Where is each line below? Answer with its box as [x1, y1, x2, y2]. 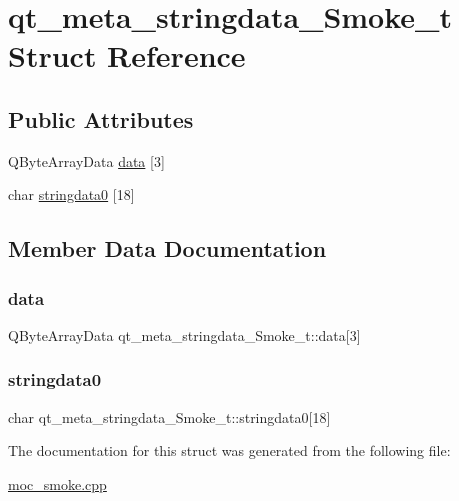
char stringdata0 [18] [8, 184, 135, 205]
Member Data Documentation [8, 233, 327, 264]
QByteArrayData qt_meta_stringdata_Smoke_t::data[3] [8, 324, 361, 345]
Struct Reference [8, 35, 246, 76]
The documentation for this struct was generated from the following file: [8, 440, 451, 461]
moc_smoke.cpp [8, 473, 107, 494]
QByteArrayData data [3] [8, 150, 165, 171]
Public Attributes [8, 103, 194, 134]
